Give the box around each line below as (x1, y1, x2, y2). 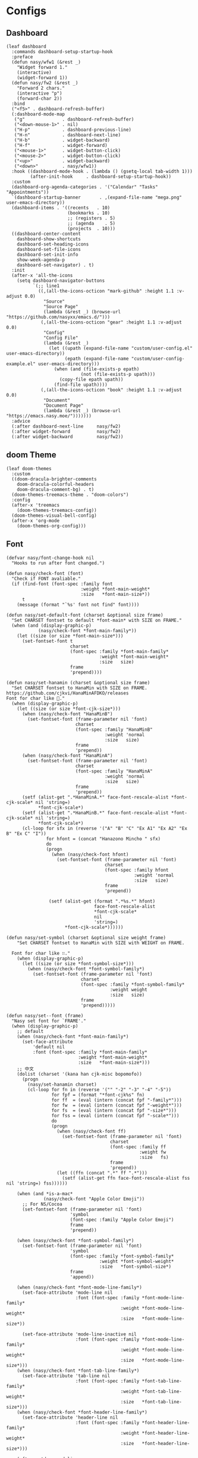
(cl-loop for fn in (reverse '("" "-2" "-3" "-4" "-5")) (27, 1086, 171, 1092)
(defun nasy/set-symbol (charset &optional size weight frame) (6, 935, 166, 941)
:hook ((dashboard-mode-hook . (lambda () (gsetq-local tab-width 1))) (11, 168, 193, 174)
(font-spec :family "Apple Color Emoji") (70, 1217, 174, 1223)
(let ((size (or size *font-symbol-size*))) (21, 960, 134, 967)
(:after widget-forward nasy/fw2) (11, 429, 121, 435)
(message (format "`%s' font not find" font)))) (17, 602, 140, 608)
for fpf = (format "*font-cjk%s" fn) (51, 1092, 145, 1098)
